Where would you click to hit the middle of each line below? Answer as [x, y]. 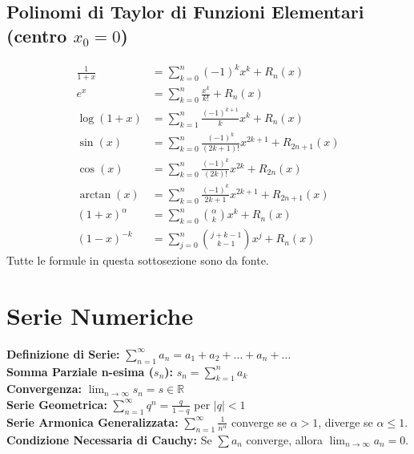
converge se [259, 422]
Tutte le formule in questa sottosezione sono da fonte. [138, 260]
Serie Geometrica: [57, 404]
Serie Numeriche [100, 315]
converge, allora [284, 439]
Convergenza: [44, 389]
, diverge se [346, 422]
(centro [37, 35]
